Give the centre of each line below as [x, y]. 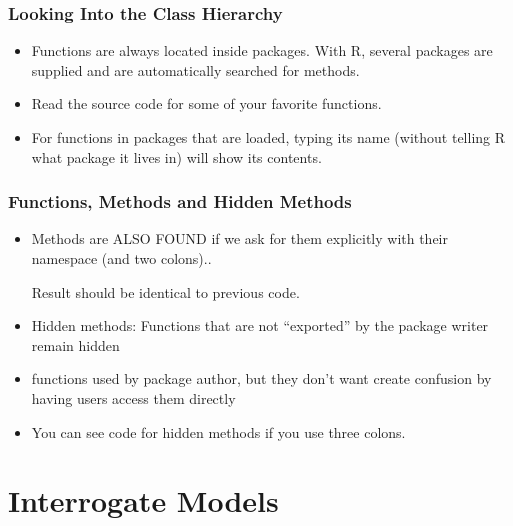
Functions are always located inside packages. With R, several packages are [262, 50]
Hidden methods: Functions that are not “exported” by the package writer [260, 325]
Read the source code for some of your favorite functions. [206, 103]
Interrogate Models [143, 500]
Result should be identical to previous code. [165, 291]
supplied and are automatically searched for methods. [195, 69]
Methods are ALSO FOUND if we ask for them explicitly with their [239, 238]
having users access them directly [133, 397]
